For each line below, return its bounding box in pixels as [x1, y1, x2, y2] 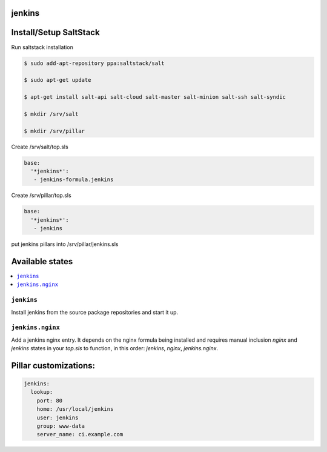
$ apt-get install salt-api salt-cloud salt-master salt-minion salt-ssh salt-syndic [24, 94, 286, 101]
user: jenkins [36, 414, 79, 421]
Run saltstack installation [11, 43, 74, 51]
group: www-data [36, 423, 85, 430]
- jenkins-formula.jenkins [33, 176, 114, 183]
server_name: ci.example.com [36, 431, 124, 438]
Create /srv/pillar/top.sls [11, 191, 72, 199]
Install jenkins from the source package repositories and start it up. [11, 308, 179, 316]
